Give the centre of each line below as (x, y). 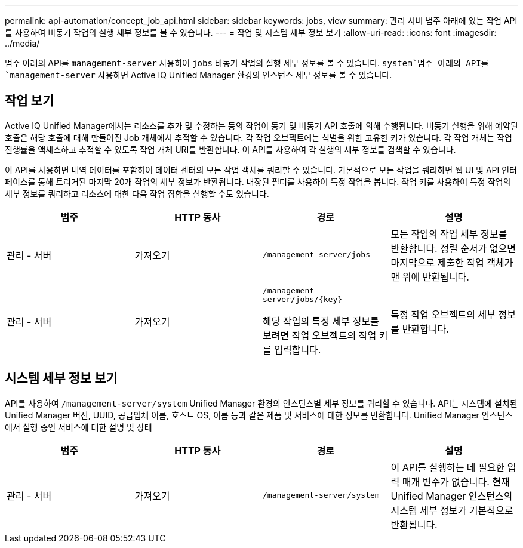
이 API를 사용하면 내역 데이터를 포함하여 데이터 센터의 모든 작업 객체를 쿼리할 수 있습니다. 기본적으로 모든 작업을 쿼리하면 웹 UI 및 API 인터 (261, 170)
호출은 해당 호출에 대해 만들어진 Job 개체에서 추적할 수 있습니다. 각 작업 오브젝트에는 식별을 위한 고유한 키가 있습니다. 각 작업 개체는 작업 (259, 137)
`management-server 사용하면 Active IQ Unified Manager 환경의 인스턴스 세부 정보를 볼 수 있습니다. (199, 75)
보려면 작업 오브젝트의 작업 (320, 335)
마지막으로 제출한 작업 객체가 (452, 262)
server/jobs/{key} (303, 299)
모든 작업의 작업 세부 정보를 (449, 234)
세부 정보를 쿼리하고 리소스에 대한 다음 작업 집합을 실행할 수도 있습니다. (137, 193)
